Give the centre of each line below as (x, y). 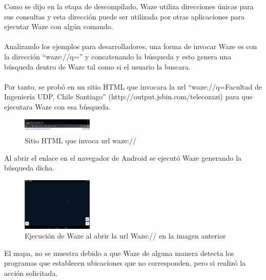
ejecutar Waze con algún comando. (59, 26)
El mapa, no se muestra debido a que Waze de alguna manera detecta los (119, 253)
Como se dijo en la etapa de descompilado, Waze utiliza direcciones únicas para (129, 6)
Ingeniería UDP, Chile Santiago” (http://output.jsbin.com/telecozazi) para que (128, 96)
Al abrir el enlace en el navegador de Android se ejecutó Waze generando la (123, 157)
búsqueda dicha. (29, 168)
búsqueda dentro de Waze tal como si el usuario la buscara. (97, 66)
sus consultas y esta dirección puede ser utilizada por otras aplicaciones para (125, 16)
